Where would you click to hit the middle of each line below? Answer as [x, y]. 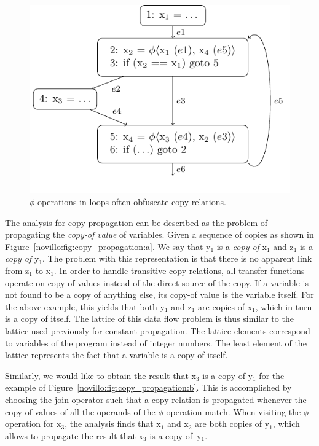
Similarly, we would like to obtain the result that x [100, 375]
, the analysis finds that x [113, 424]
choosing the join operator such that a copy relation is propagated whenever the [156, 399]
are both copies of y [232, 424]
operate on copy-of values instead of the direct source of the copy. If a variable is [157, 282]
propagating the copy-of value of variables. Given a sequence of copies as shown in [159, 234]
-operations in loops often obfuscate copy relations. [130, 202]
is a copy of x [242, 246]
